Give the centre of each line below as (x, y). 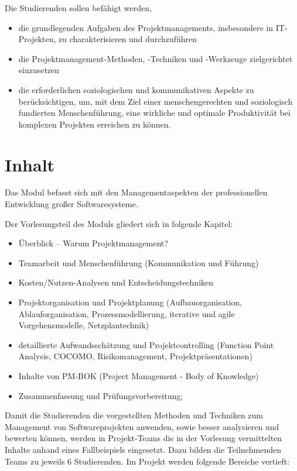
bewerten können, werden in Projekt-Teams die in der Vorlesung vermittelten (144, 438)
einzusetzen (39, 70)
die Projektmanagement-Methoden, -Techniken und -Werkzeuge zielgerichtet (156, 58)
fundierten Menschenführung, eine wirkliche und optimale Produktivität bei (154, 113)
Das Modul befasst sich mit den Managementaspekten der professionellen (136, 192)
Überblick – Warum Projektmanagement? (93, 243)
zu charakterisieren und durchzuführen (128, 39)
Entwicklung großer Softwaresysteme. (71, 204)
